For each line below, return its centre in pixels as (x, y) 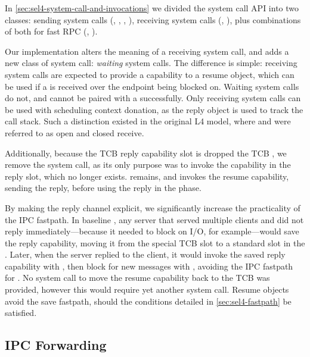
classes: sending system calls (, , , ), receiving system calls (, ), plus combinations (153, 19)
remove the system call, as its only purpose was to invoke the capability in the (148, 165)
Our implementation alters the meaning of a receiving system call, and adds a (147, 51)
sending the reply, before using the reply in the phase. (103, 188)
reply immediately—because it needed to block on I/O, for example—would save (152, 231)
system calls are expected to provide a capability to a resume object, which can (150, 74)
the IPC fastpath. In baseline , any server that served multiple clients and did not (154, 219)
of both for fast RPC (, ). (51, 31)
